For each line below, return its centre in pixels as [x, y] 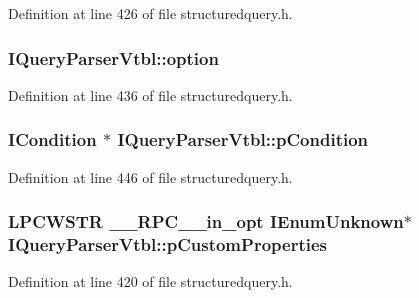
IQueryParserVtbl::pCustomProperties [167, 244]
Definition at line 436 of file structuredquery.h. [150, 94]
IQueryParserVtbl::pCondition [243, 139]
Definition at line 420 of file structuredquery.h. [150, 281]
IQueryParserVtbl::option [113, 57]
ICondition [52, 139]
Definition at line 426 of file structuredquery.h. [150, 13]
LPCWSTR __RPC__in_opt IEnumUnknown [206, 221]
